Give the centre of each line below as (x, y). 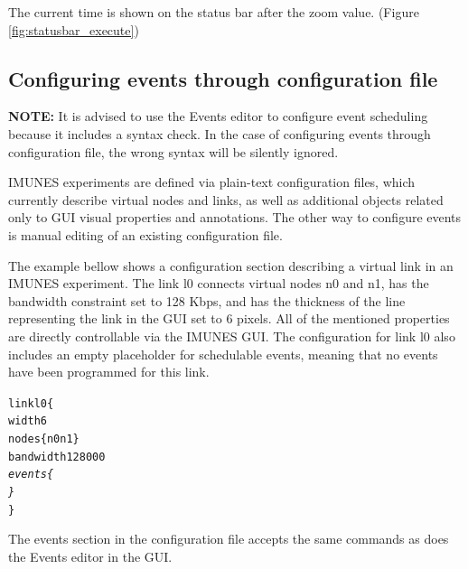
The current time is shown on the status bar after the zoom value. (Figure (214, 12)
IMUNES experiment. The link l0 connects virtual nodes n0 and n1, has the (219, 283)
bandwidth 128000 (57, 457)
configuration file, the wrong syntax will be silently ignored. (173, 151)
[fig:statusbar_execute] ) (74, 29)
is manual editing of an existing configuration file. (145, 234)
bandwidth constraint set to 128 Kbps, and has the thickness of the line (207, 300)
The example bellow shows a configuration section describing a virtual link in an (231, 265)
